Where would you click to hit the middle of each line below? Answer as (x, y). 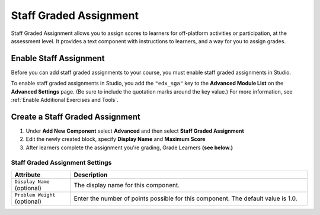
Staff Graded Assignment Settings (61, 163)
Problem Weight (35, 195)
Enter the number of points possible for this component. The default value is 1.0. (185, 198)
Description (91, 175)
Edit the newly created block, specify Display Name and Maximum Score (116, 139)
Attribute (28, 175)
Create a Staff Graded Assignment (76, 116)
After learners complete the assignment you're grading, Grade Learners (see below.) (129, 147)
